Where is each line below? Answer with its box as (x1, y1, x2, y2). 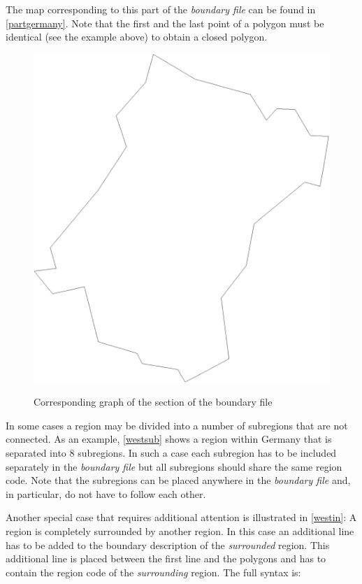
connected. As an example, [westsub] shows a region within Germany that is (6, 432, 332, 446)
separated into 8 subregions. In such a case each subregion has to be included (6, 446, 337, 460)
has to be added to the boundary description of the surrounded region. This (6, 537, 330, 552)
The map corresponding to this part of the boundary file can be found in (6, 2, 316, 16)
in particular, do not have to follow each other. (6, 486, 206, 501)
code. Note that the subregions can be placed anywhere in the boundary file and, (6, 473, 351, 487)
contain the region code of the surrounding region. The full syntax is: (6, 564, 301, 579)
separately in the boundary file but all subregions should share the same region (6, 459, 342, 473)
